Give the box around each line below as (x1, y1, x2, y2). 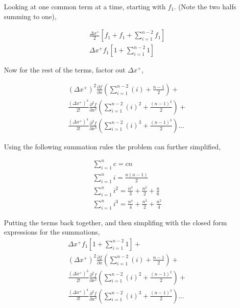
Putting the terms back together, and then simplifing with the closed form (4, 217, 227, 227)
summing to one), (4, 11, 57, 21)
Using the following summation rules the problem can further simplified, (4, 141, 221, 151)
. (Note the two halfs (174, 1, 237, 11)
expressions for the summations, (4, 227, 100, 237)
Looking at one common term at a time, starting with (4, 1, 166, 11)
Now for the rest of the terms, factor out (4, 65, 126, 75)
